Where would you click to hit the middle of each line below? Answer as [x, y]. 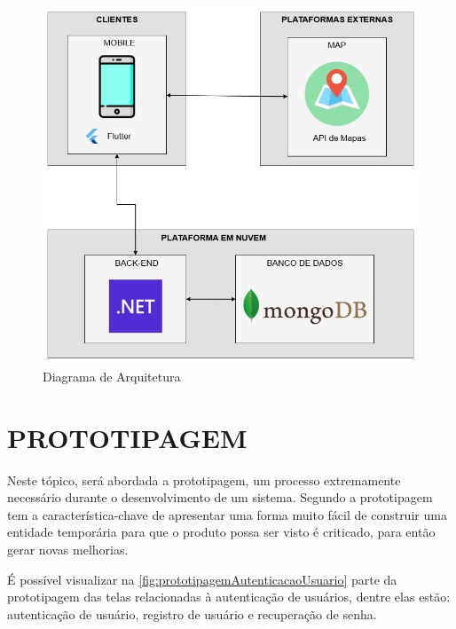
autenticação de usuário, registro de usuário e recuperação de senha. [192, 613]
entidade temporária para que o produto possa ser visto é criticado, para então [221, 532]
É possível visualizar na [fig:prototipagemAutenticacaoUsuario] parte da [202, 579]
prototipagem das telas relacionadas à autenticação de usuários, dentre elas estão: [229, 597]
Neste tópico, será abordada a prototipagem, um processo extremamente [204, 480]
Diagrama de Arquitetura [112, 376]
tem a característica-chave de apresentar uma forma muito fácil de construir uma [227, 514]
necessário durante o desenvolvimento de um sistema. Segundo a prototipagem [220, 497]
